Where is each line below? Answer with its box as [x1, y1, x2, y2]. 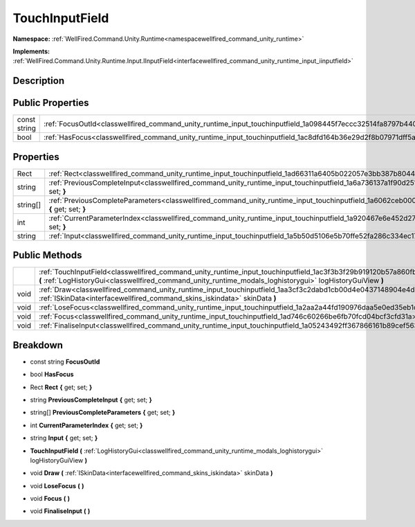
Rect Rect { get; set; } [30, 383, 93, 391]
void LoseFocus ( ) [30, 481, 84, 490]
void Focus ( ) [30, 494, 71, 503]
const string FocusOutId [30, 357, 100, 366]
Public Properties [12, 97, 89, 109]
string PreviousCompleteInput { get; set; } [30, 395, 152, 404]
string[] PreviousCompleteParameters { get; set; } [30, 409, 176, 417]
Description [12, 75, 65, 87]
